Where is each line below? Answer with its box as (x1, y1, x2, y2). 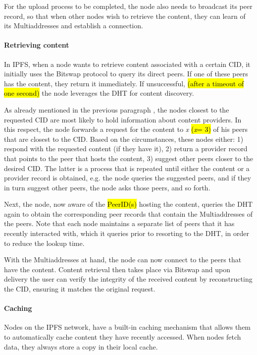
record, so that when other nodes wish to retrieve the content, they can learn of (4, 10, 246, 21)
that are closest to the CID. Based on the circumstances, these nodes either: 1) (4, 133, 244, 144)
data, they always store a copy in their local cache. (4, 341, 158, 352)
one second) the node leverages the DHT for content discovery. (4, 88, 194, 98)
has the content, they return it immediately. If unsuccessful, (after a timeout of (4, 78, 244, 88)
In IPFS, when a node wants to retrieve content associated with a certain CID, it (4, 59, 251, 69)
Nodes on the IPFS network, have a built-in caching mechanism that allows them (4, 322, 251, 332)
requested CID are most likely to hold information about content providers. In (4, 114, 242, 124)
